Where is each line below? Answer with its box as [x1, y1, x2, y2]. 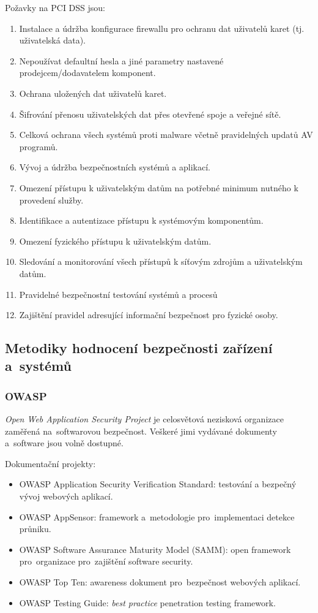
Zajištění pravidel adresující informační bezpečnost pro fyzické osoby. [19, 308, 278, 321]
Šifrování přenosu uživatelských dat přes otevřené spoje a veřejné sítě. [19, 107, 281, 120]
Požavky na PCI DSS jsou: [5, 1, 106, 13]
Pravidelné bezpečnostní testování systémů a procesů [19, 287, 218, 300]
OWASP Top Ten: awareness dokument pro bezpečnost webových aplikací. [19, 576, 301, 588]
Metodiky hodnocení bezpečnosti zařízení [5, 338, 273, 357]
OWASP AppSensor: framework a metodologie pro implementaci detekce [19, 510, 295, 523]
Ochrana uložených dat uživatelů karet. [19, 86, 167, 99]
